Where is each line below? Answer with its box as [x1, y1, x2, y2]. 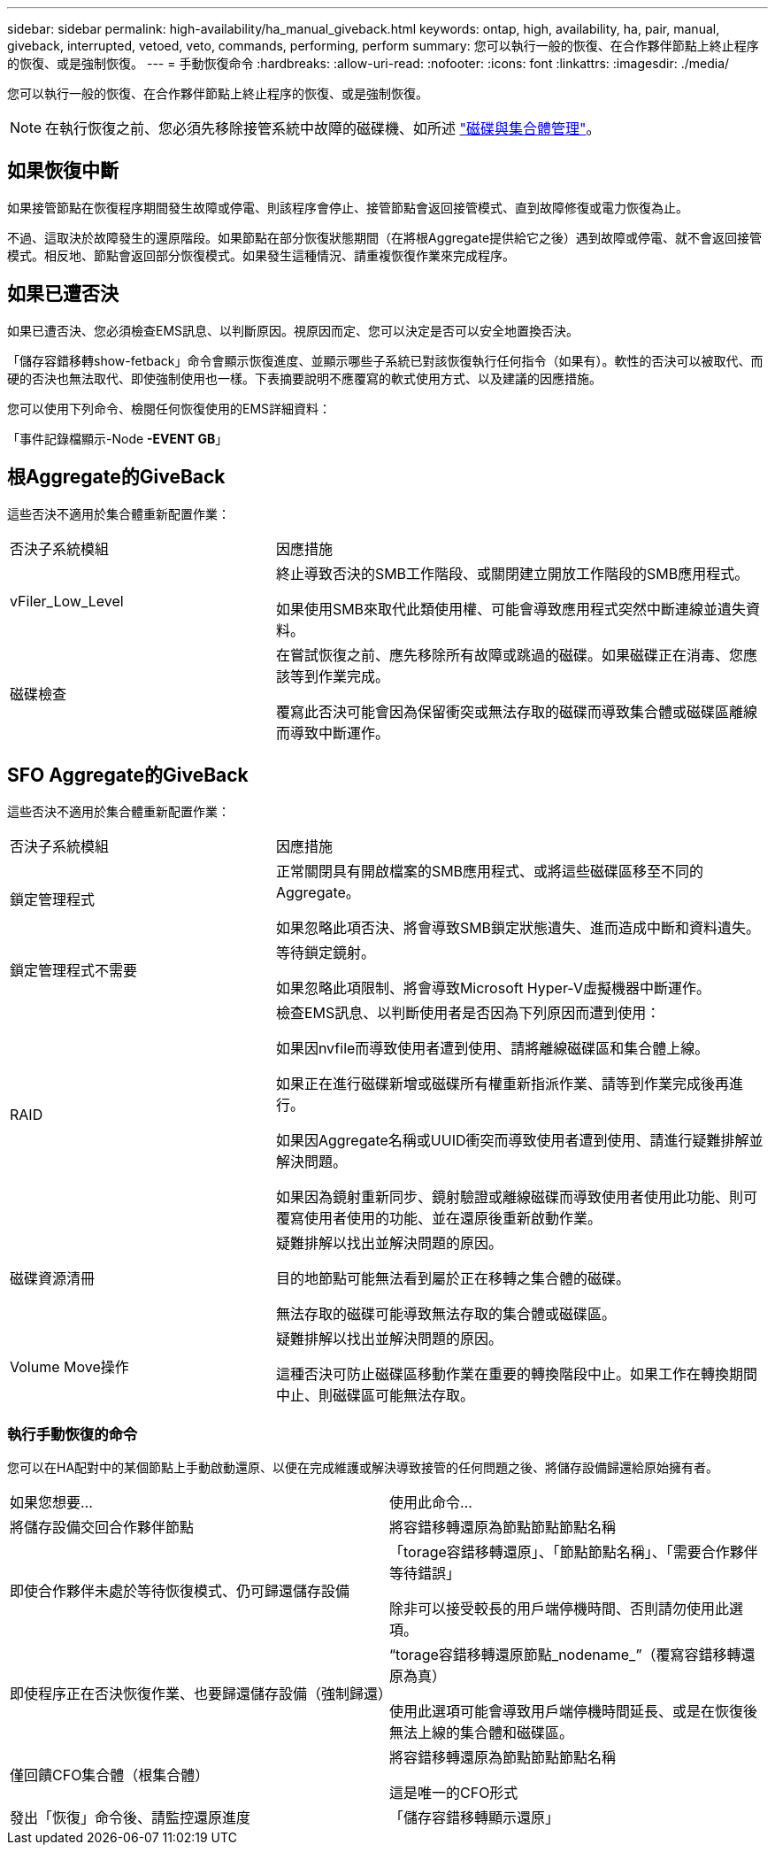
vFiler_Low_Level [10, 591, 124, 610]
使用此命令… [389, 1493, 472, 1512]
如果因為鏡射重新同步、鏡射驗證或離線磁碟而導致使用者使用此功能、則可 [275, 1188, 757, 1207]
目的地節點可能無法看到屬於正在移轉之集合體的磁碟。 [275, 1269, 630, 1288]
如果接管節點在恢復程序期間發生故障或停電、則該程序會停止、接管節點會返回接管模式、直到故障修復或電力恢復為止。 [7, 199, 688, 215]
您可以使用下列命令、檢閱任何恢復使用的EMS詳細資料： [7, 400, 332, 416]
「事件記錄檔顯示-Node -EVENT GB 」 [7, 430, 228, 446]
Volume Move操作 [10, 1358, 129, 1377]
